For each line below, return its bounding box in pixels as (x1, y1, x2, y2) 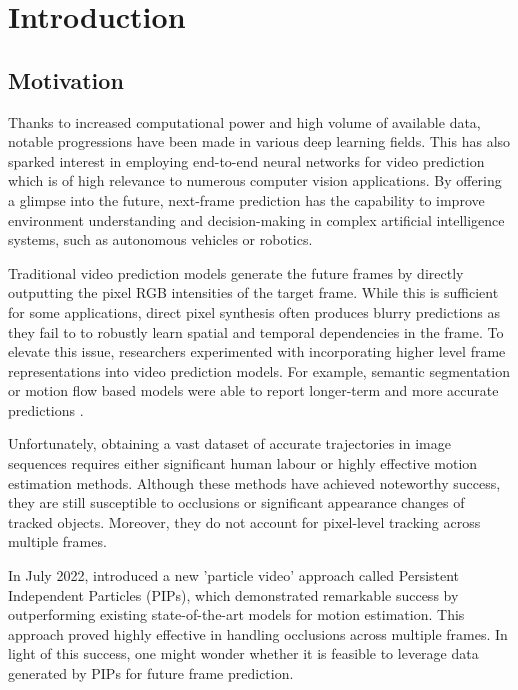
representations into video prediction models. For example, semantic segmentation (8, 360, 510, 381)
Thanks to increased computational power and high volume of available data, (8, 111, 481, 132)
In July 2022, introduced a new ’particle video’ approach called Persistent (8, 565, 460, 586)
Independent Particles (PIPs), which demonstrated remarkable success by (8, 584, 459, 605)
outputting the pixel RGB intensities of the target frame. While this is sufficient (8, 282, 499, 303)
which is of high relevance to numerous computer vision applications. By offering (8, 170, 502, 191)
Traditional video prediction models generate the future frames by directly (8, 262, 464, 283)
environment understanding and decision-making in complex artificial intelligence (8, 209, 505, 230)
